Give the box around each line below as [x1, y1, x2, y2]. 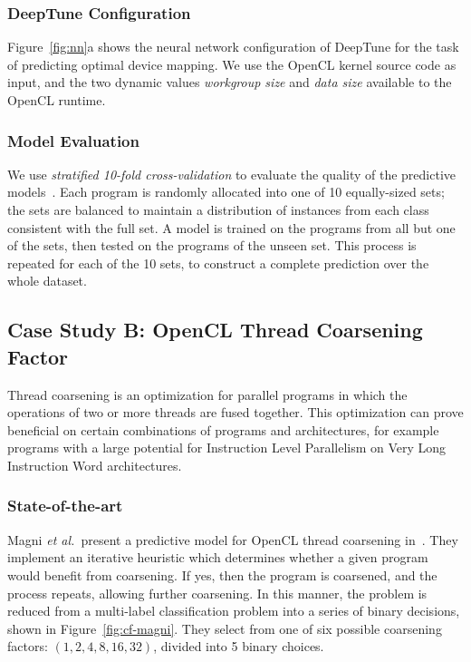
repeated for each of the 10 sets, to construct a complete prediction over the [7, 253, 429, 272]
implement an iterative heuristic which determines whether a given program [7, 548, 428, 567]
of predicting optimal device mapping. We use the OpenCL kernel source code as [7, 54, 457, 73]
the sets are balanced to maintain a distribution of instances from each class [7, 200, 429, 219]
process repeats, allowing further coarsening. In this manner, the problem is [7, 583, 428, 602]
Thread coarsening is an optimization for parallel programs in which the [7, 385, 408, 404]
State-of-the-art [7, 494, 123, 517]
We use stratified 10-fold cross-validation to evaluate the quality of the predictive [7, 164, 457, 183]
